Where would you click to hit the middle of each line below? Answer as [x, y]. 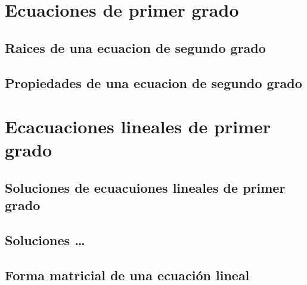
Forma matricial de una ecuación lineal [127, 275]
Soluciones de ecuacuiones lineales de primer [145, 187]
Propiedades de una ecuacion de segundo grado [153, 82]
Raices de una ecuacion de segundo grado [135, 47]
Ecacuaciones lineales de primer [138, 126]
